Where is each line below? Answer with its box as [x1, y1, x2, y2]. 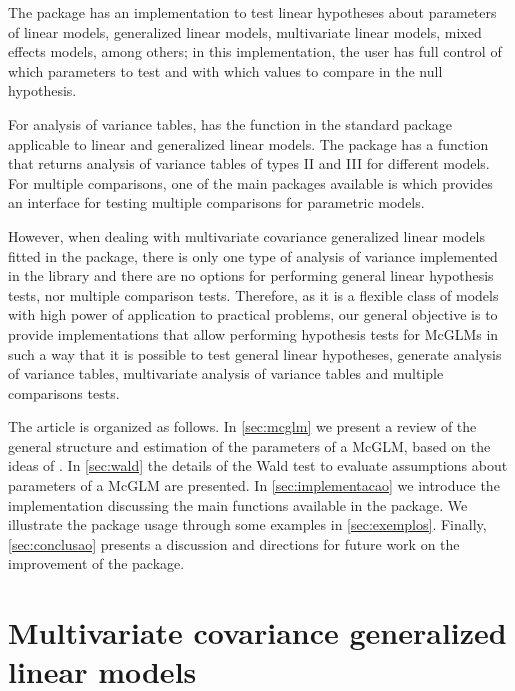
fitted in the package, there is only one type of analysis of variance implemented [8, 245, 498, 266]
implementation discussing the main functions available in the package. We [8, 494, 468, 515]
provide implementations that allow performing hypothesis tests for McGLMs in [8, 323, 499, 344]
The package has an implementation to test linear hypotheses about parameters [8, 2, 497, 22]
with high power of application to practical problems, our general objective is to [8, 304, 498, 325]
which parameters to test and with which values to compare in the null [8, 60, 443, 81]
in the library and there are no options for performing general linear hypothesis [8, 265, 494, 286]
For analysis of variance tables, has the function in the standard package [8, 113, 453, 134]
